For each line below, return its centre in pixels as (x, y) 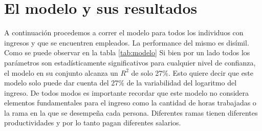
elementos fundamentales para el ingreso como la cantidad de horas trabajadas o (130, 103)
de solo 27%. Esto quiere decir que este (192, 72)
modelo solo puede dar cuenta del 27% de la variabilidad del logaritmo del (121, 83)
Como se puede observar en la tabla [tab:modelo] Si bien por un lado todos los (127, 52)
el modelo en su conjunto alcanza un (61, 72)
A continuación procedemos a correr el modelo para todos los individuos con (124, 32)
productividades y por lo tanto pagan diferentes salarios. (93, 123)
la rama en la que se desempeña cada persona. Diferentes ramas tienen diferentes (131, 112)
